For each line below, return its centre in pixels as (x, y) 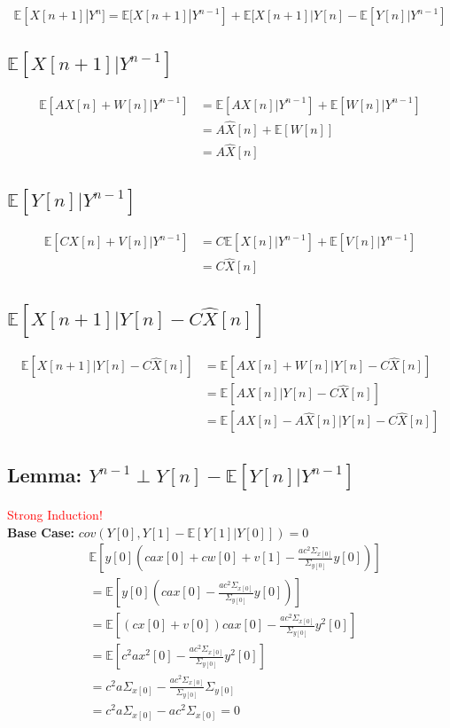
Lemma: (45, 474)
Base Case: (41, 532)
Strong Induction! (55, 514)
